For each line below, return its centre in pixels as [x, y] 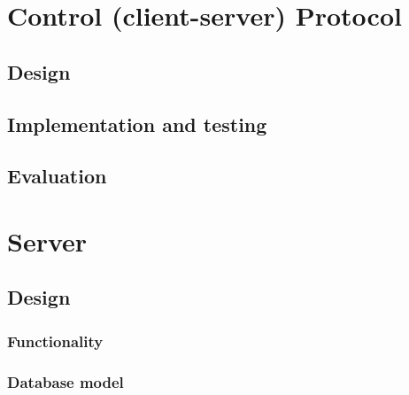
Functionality [55, 341]
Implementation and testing [137, 124]
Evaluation [57, 176]
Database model [66, 381]
